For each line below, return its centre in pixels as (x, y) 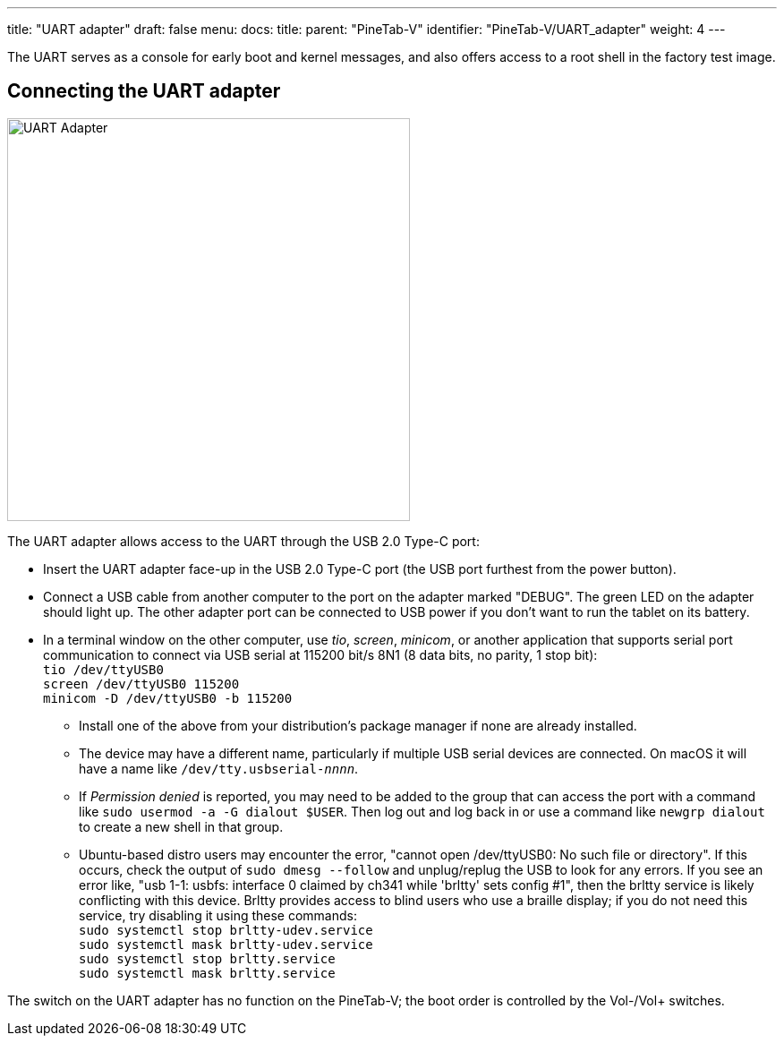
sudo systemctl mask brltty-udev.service (226, 944)
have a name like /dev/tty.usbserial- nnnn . (219, 768)
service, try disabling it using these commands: (218, 915)
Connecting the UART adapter (144, 91)
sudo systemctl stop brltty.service (207, 958)
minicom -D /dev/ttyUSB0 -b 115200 (168, 698)
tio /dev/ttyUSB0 (103, 669)
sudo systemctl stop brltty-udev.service (226, 930)
